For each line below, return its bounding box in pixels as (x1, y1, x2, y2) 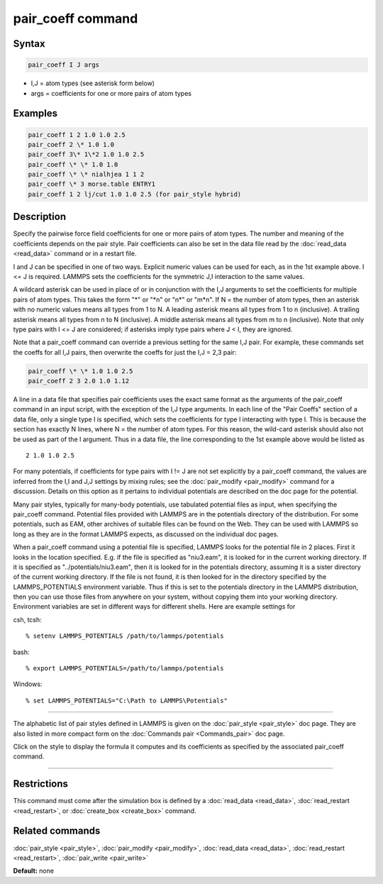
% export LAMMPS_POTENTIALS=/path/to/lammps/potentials (26, 664, 224, 673)
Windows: (13, 680, 43, 688)
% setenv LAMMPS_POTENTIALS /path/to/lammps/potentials (26, 632, 224, 640)
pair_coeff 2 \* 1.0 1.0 (28, 140, 115, 148)
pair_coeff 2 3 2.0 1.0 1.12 (28, 377, 130, 385)
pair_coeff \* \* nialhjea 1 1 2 (28, 170, 145, 179)
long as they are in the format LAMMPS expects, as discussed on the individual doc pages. (13, 529, 279, 538)
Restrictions (13, 778, 69, 790)
